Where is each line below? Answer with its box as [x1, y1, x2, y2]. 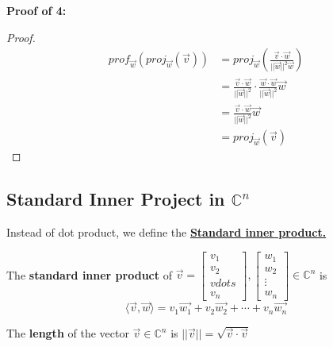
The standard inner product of [6, 266, 172, 283]
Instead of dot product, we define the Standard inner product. [6, 224, 327, 241]
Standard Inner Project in [6, 187, 225, 211]
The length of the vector [6, 325, 129, 341]
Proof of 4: [6, 2, 67, 18]
